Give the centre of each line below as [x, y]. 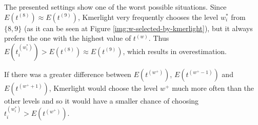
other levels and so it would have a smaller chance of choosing [102, 100]
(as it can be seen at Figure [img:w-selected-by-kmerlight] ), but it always [138, 28]
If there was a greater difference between [68, 74]
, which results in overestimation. [175, 51]
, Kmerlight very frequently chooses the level [148, 17]
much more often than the [213, 87]
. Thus [159, 38]
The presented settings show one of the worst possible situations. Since [115, 7]
